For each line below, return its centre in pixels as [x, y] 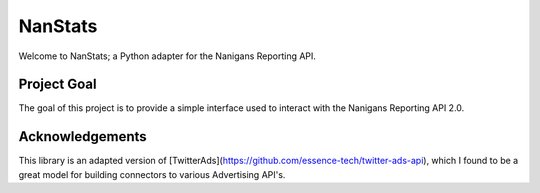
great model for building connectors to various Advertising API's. [152, 174]
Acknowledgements [82, 136]
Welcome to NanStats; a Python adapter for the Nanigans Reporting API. [167, 56]
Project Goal [57, 84]
